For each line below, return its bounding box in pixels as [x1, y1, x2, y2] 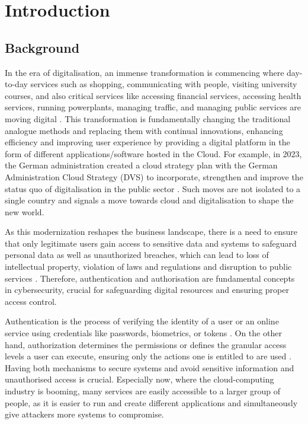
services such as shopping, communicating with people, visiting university [30, 78, 297, 90]
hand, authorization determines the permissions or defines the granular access [5, 338, 287, 350]
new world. [5, 205, 44, 218]
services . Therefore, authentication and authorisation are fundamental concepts [5, 272, 295, 284]
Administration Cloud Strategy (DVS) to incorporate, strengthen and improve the [5, 170, 303, 183]
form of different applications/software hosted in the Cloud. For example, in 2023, [5, 147, 302, 160]
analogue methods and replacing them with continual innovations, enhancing [5, 124, 283, 136]
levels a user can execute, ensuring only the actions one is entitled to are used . [5, 350, 291, 362]
